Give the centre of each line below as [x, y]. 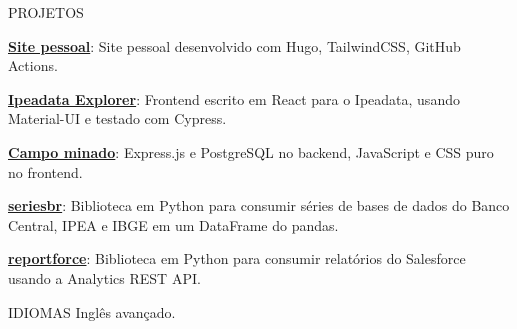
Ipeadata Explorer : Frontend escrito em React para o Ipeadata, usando [234, 98]
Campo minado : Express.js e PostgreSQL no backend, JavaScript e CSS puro [251, 151]
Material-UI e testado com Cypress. [117, 118]
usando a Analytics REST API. [104, 277]
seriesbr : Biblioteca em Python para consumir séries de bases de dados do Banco [259, 205]
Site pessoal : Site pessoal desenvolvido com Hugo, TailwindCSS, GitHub [234, 45]
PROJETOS [46, 12]
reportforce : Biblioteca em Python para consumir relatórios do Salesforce [237, 258]
